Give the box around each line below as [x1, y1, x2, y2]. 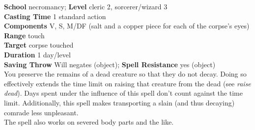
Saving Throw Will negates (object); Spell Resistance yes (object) [4, 59, 216, 69]
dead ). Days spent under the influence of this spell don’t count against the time [4, 88, 243, 98]
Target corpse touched [4, 40, 74, 50]
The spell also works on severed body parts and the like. [4, 117, 174, 127]
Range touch [4, 30, 45, 40]
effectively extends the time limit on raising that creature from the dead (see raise [4, 78, 251, 88]
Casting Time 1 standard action [4, 11, 106, 21]
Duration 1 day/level [4, 49, 71, 59]
